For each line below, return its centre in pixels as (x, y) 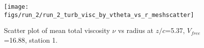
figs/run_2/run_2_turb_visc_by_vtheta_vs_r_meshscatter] (99, 15)
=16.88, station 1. (31, 40)
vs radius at (136, 30)
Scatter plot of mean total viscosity (57, 30)
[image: (16, 7)
